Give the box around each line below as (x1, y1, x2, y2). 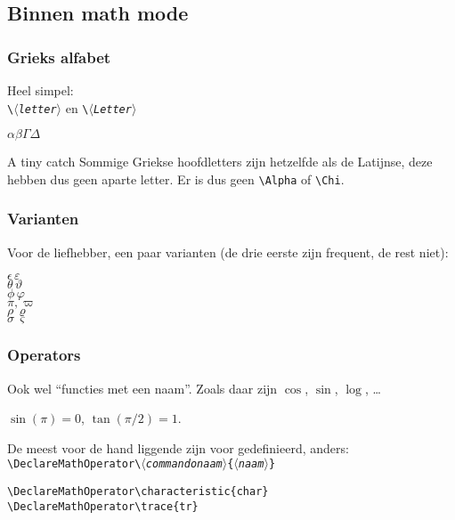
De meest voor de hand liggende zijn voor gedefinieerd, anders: (7, 438, 349, 457)
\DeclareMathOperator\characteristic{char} (7, 484, 269, 498)
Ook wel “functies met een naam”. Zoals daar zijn (7, 378, 278, 397)
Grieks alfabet (7, 45, 111, 68)
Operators (7, 344, 81, 366)
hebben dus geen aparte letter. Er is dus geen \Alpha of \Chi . (7, 169, 345, 188)
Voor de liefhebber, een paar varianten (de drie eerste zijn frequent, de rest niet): (7, 242, 449, 261)
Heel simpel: (7, 81, 74, 99)
